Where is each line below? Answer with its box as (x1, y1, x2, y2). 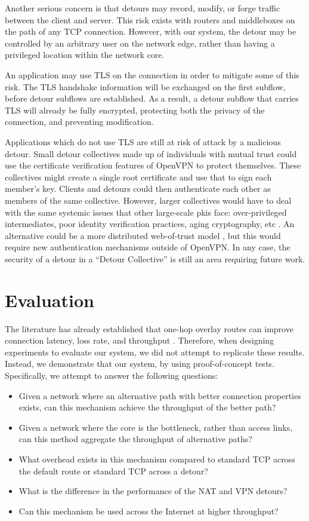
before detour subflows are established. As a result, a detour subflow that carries (5, 92, 299, 105)
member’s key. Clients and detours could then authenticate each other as (5, 182, 271, 195)
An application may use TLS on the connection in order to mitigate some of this (5, 68, 299, 81)
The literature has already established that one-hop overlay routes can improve (5, 322, 293, 335)
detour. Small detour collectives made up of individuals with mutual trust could (5, 147, 297, 160)
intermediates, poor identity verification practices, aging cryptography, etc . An (5, 217, 295, 230)
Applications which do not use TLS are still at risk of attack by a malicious (5, 135, 281, 148)
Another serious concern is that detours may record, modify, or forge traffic (5, 2, 280, 14)
